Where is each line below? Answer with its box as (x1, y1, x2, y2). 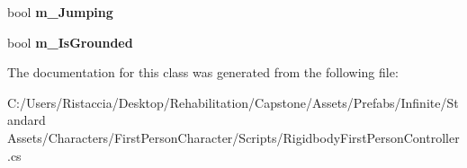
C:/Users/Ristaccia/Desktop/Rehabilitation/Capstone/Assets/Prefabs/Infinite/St (7, 93, 459, 111)
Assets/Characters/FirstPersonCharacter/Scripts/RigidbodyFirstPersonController (7, 128, 460, 146)
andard (7, 111, 46, 129)
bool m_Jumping (7, 3, 113, 21)
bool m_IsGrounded (7, 32, 133, 51)
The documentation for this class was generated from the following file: (7, 63, 399, 82)
